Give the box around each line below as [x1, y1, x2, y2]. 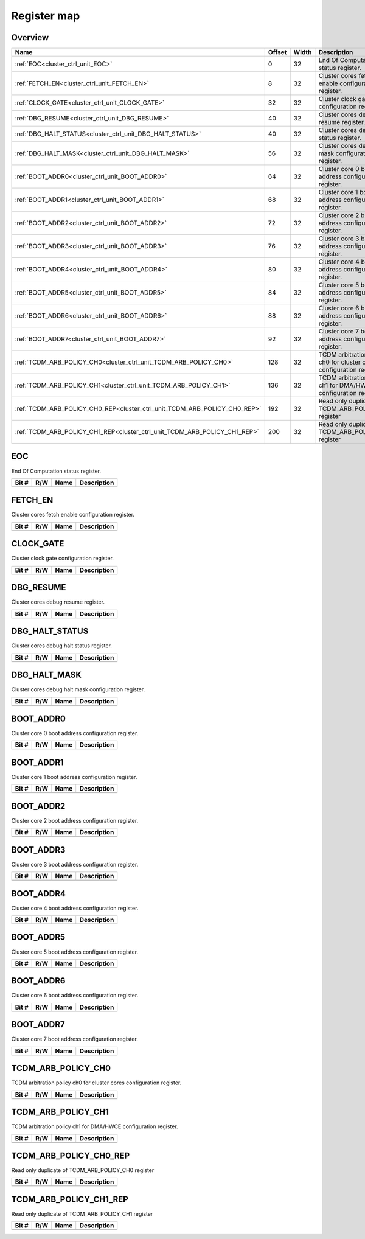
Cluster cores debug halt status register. [11, 642, 113, 649]
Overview [11, 32, 49, 43]
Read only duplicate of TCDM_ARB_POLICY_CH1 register [11, 1210, 153, 1217]
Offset [268, 48, 287, 57]
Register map [11, 9, 80, 23]
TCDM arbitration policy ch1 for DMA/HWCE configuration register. [11, 1123, 179, 1130]
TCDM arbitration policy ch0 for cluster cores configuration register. [11, 1079, 182, 1086]
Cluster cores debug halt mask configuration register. [11, 686, 145, 693]
